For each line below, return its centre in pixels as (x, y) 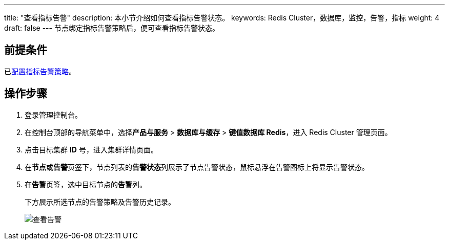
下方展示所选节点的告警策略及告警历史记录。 (100, 202)
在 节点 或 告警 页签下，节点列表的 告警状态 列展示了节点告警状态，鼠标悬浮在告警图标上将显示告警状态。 (197, 167)
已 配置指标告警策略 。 (40, 71)
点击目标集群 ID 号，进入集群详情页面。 (91, 149)
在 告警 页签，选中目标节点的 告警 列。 (86, 184)
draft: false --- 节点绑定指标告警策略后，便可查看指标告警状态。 (112, 28)
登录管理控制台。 (53, 115)
